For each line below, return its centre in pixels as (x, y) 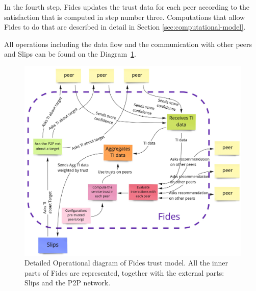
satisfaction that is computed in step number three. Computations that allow (125, 17)
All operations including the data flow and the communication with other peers (128, 44)
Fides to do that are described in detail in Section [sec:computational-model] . (125, 27)
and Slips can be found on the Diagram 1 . (70, 54)
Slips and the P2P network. (68, 283)
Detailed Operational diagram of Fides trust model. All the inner (126, 263)
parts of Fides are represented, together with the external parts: (124, 272)
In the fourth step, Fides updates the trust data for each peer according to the (127, 7)
